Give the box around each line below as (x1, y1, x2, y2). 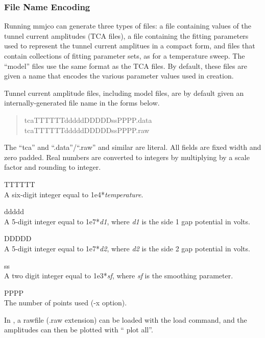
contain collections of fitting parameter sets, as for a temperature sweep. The (4, 50, 245, 61)
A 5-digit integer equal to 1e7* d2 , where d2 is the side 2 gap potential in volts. (4, 243, 250, 253)
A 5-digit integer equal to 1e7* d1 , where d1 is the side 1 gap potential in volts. (4, 216, 250, 226)
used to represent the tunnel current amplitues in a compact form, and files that (4, 40, 255, 51)
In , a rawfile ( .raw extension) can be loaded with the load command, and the (4, 314, 247, 325)
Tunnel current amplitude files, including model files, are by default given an (4, 87, 244, 98)
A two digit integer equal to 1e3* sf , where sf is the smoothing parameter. (4, 270, 233, 281)
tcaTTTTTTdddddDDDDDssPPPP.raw (24, 124, 150, 135)
